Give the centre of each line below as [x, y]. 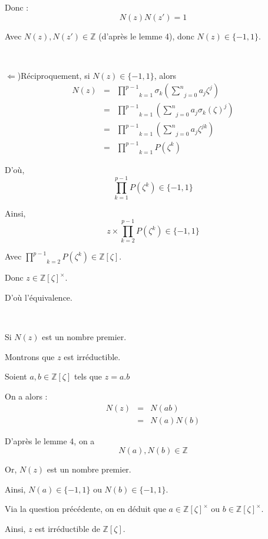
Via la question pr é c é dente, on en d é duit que [85, 509]
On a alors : [26, 396]
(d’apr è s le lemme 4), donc [146, 36]
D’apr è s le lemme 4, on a [50, 440]
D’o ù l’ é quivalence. [39, 297]
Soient [16, 376]
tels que [88, 376]
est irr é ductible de [67, 529]
